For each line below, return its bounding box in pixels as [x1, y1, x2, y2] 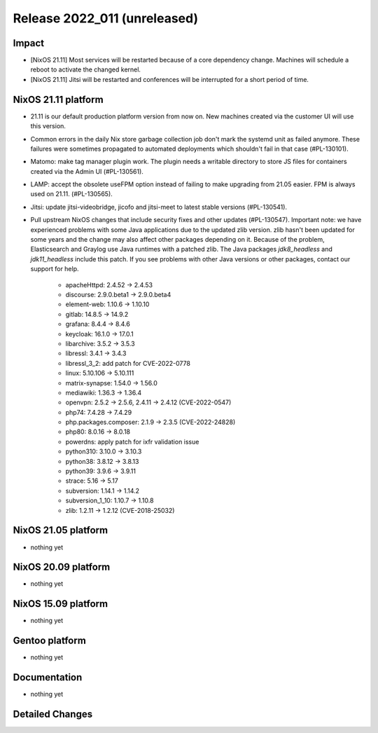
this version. [30, 122, 66, 130]
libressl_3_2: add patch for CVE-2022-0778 [65, 359, 190, 367]
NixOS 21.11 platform [13, 93, 104, 105]
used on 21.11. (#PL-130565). [30, 190, 113, 198]
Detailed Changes [13, 708, 93, 720]
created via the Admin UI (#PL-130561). [30, 167, 143, 175]
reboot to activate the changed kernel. [30, 65, 141, 74]
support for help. [30, 265, 80, 273]
